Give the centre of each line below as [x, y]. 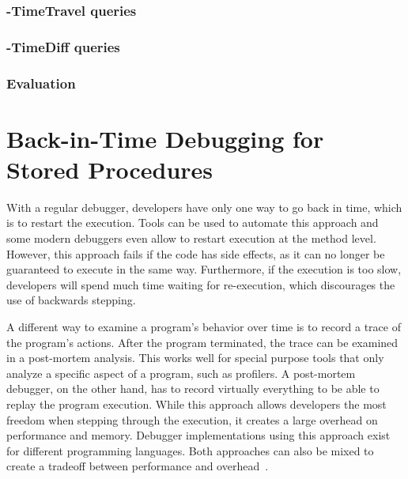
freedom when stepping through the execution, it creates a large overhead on [192, 419]
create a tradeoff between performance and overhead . [138, 466]
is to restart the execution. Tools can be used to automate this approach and [193, 223]
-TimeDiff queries [63, 46]
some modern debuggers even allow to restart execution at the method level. [191, 238]
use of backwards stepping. [71, 300]
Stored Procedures [110, 169]
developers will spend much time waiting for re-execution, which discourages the [201, 284]
